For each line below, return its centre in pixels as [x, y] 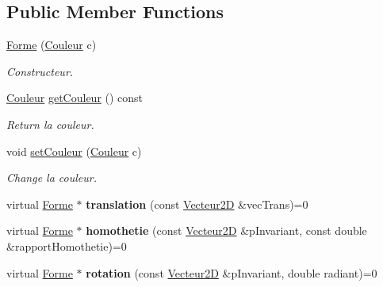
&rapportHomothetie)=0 [67, 245]
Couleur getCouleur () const [75, 98]
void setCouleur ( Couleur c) [74, 151]
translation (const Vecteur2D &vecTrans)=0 [197, 204]
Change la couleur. [52, 177]
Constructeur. [40, 71]
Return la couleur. [50, 124]
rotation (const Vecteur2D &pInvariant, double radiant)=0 [232, 272]
